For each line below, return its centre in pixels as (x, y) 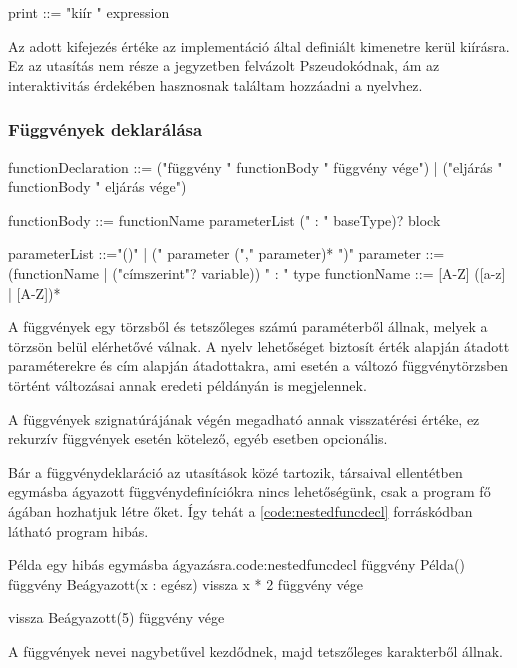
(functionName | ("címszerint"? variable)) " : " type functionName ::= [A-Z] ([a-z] (257, 272)
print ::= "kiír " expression (89, 12)
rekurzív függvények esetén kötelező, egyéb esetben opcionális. (198, 438)
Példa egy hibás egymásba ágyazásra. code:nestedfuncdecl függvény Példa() (236, 564)
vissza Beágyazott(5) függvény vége (116, 617)
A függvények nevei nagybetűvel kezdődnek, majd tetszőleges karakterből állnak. (255, 650)
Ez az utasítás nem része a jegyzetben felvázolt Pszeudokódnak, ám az (224, 65)
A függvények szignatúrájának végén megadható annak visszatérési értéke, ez (244, 418)
